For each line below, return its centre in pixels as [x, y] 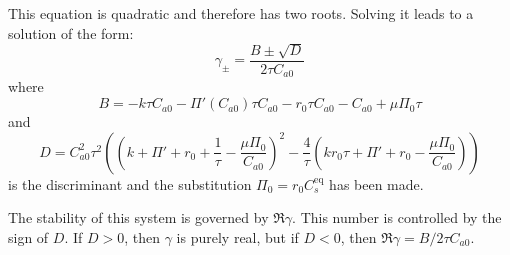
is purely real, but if [237, 236]
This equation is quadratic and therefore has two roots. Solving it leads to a [241, 13]
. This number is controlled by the [397, 217]
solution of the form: [71, 32]
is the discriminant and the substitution [130, 183]
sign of [28, 236]
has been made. [376, 183]
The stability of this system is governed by [138, 217]
